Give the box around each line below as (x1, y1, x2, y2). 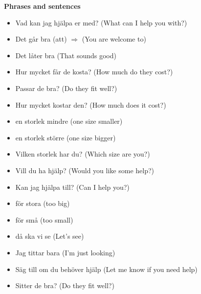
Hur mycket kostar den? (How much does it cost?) (15, 99, 166, 110)
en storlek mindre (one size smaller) (15, 116, 123, 126)
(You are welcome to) (82, 34, 146, 44)
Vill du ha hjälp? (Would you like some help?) (15, 165, 155, 175)
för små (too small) (15, 214, 73, 225)
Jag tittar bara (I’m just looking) (15, 247, 115, 257)
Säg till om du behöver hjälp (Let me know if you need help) (15, 264, 198, 274)
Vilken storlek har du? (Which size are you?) (15, 149, 150, 159)
